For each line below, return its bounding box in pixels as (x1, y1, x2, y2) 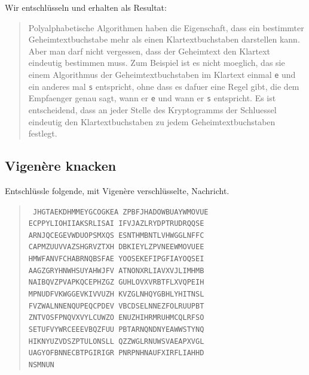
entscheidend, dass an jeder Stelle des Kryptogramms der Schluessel (28, 103, 277, 116)
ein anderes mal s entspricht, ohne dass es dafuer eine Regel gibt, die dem (28, 80, 299, 92)
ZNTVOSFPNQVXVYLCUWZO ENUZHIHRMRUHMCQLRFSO (28, 313, 204, 322)
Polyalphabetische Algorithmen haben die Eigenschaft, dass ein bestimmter (28, 21, 304, 34)
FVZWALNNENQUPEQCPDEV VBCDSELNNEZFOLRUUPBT (28, 301, 204, 310)
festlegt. (28, 127, 57, 140)
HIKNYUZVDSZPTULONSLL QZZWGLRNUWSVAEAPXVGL (28, 337, 204, 346)
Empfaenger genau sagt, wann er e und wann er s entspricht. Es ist (28, 92, 276, 104)
